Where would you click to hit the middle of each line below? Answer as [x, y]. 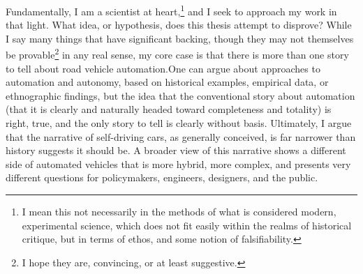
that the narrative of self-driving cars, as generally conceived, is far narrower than [181, 136]
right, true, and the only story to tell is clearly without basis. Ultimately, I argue [179, 123]
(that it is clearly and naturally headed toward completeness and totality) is [169, 109]
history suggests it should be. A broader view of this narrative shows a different [176, 150]
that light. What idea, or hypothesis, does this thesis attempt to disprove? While [179, 25]
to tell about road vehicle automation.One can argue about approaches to [163, 68]
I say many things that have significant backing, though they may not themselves [180, 38]
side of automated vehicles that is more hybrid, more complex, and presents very [178, 163]
